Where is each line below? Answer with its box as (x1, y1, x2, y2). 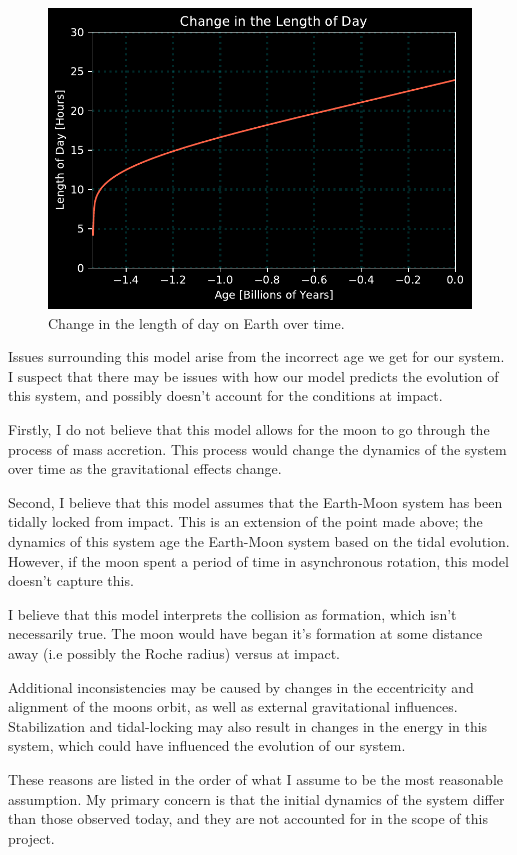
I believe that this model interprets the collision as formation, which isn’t (8, 603, 457, 624)
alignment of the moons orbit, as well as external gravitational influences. (8, 696, 458, 717)
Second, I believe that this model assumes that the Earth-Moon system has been (8, 491, 503, 512)
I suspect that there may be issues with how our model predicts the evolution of (8, 365, 499, 386)
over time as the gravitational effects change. (8, 458, 282, 479)
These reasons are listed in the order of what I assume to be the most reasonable (8, 768, 504, 789)
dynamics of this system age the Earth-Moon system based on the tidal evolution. (8, 531, 510, 551)
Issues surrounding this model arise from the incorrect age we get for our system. (8, 346, 505, 367)
